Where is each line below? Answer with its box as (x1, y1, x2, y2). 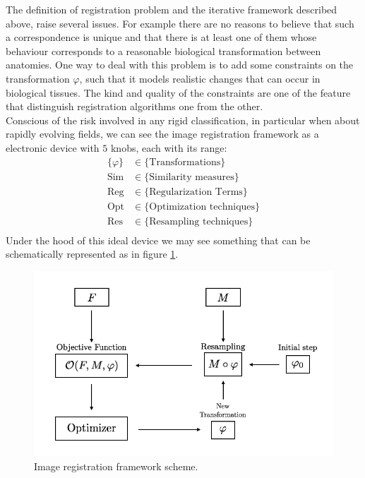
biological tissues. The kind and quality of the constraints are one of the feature (6, 85, 351, 100)
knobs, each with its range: (110, 140, 227, 155)
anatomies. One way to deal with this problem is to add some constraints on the (6, 57, 354, 72)
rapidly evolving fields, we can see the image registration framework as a (6, 126, 319, 141)
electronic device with (6, 140, 100, 155)
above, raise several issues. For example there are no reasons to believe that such (6, 16, 354, 30)
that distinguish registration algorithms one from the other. (6, 99, 263, 114)
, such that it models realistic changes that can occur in (79, 71, 321, 85)
